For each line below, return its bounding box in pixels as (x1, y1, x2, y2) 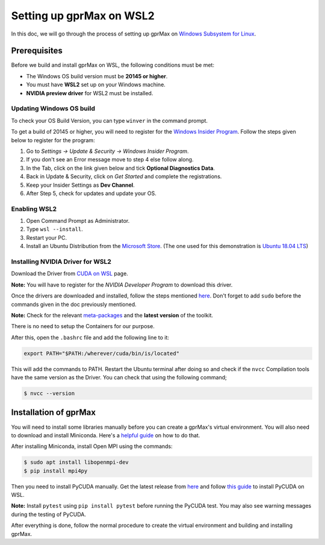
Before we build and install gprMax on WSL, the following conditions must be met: (11, 61, 215, 69)
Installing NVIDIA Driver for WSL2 (11, 257, 111, 266)
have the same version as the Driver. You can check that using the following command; (11, 374, 227, 381)
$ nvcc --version (23, 390, 75, 397)
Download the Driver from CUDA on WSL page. (11, 270, 129, 277)
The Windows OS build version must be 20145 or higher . (26, 72, 168, 79)
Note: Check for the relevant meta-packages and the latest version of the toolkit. (11, 311, 214, 319)
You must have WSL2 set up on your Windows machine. (26, 81, 166, 89)
